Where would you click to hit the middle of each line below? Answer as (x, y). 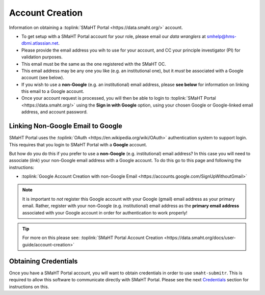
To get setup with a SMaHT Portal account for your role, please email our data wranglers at (114, 36)
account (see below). (43, 78)
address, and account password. (54, 112)
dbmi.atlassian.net (40, 43)
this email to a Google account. (53, 91)
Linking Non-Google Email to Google (66, 126)
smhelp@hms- (222, 36)
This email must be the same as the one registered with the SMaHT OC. (94, 64)
